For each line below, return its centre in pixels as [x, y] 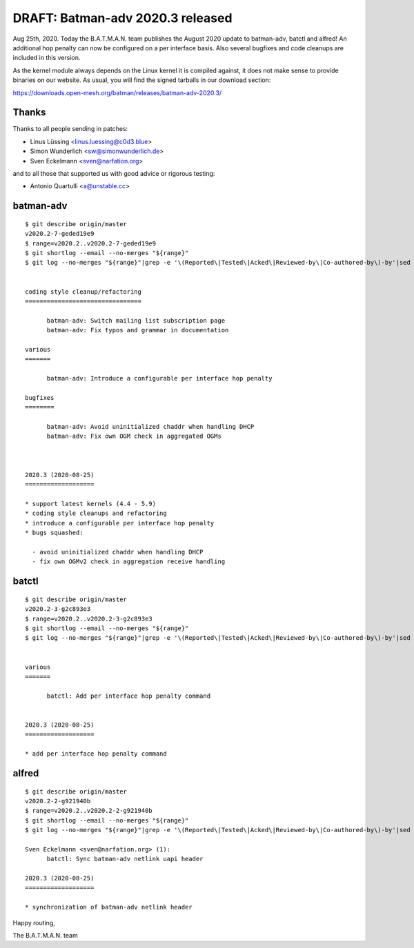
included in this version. [47, 58]
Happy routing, [34, 922]
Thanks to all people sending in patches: [70, 129]
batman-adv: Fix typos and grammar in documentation [138, 330]
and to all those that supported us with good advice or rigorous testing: [114, 173]
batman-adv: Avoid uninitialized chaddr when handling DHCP [150, 426]
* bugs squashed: [54, 533]
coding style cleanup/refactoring [83, 292]
